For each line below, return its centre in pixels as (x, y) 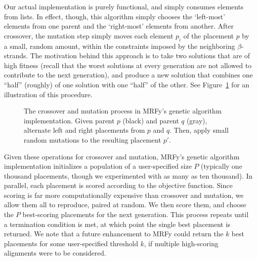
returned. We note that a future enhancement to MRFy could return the (114, 234)
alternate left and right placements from (85, 130)
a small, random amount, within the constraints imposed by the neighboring (120, 46)
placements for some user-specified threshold (71, 243)
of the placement (209, 35)
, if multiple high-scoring (181, 243)
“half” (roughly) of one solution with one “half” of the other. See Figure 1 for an (127, 84)
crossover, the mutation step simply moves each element (89, 35)
